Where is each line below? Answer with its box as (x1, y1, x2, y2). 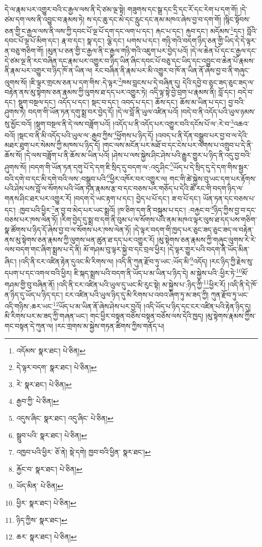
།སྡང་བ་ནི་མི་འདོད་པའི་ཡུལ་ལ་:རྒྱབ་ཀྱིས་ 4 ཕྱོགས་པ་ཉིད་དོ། (17, 129, 153, 140)
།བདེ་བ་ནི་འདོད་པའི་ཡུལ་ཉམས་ (181, 106, 255, 117)
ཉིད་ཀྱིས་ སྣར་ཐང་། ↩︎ (16, 514, 67, 525)
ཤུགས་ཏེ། (5, 106, 26, 117)
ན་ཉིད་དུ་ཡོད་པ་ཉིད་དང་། (5, 289, 63, 299)
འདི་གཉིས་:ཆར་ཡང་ (5, 300, 53, 311)
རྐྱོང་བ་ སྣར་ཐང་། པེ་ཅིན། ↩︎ (16, 463, 82, 474)
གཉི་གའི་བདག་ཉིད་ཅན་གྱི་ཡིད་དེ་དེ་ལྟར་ (161, 35, 257, 46)
